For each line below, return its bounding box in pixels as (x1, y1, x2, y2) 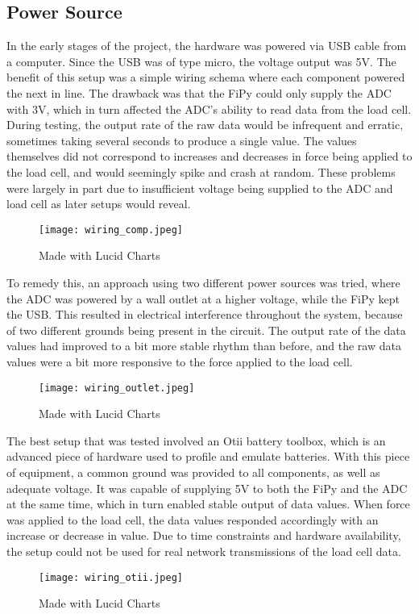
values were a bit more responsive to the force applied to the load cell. (6, 353, 353, 370)
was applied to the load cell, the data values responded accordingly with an (6, 511, 379, 528)
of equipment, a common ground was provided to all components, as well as (6, 463, 380, 480)
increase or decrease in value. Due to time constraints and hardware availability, (6, 527, 401, 544)
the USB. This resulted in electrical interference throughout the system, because (6, 306, 403, 323)
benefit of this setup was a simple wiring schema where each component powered (6, 69, 405, 86)
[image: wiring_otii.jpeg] (39, 571, 183, 583)
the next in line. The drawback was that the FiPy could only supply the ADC (6, 84, 392, 101)
